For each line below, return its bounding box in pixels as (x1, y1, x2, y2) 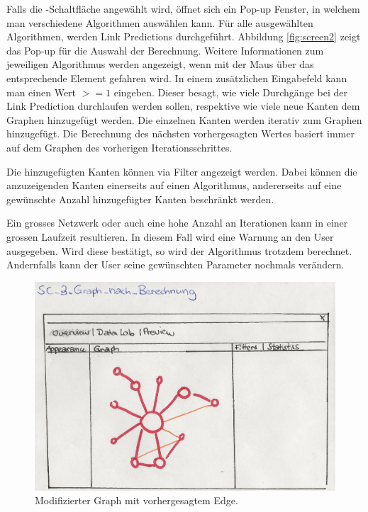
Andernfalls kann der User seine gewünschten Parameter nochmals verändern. (6, 257, 345, 272)
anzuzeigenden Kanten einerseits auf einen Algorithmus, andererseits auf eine (6, 178, 342, 193)
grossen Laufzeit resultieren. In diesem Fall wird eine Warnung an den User (6, 229, 334, 244)
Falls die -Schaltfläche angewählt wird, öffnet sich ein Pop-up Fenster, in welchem (6, 1, 360, 16)
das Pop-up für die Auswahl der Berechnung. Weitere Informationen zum (6, 42, 324, 57)
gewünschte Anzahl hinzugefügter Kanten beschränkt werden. (6, 191, 274, 206)
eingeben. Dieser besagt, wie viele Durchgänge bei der (113, 84, 347, 99)
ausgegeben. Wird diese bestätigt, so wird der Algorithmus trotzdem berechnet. (6, 243, 352, 258)
